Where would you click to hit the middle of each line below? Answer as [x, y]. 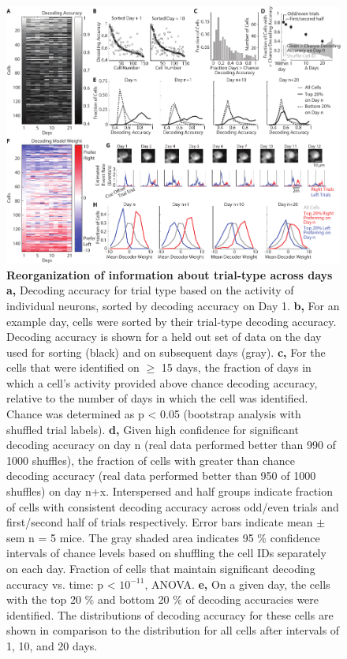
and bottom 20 [133, 599]
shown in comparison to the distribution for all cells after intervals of [173, 630]
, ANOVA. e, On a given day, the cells [237, 584]
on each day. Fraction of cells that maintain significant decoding [161, 569]
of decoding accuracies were [252, 599]
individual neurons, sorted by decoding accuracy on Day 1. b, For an [173, 305]
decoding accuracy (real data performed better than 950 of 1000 [161, 476]
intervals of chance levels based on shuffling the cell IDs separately [166, 553]
